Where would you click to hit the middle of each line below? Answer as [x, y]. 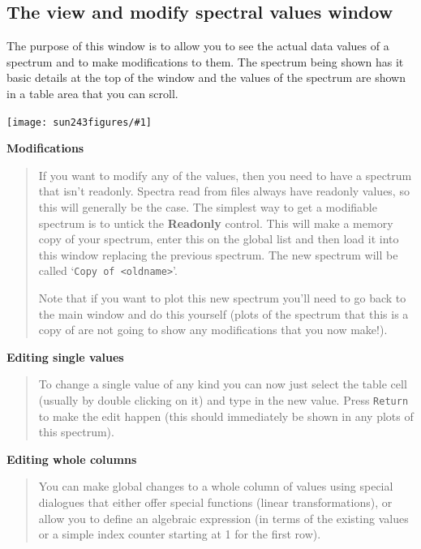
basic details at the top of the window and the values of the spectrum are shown [206, 77]
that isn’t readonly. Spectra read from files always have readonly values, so [224, 191]
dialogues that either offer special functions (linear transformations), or [215, 502]
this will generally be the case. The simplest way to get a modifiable [208, 207]
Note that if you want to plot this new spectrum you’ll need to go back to [222, 298]
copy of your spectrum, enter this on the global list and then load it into [219, 239]
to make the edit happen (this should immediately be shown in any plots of [226, 416]
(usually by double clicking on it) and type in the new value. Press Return [223, 400]
